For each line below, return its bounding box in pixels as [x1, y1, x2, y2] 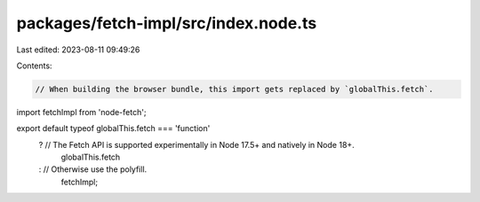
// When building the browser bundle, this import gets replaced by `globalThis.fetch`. [35, 84, 435, 94]
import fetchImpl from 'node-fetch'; [16, 106, 147, 117]
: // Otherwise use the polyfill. [38, 164, 148, 175]
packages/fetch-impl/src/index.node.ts [16, 13, 317, 33]
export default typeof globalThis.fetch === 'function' [16, 123, 211, 134]
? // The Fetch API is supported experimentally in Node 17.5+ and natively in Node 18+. [38, 139, 355, 150]
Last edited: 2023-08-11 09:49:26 [16, 44, 140, 55]
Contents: [16, 60, 52, 71]
